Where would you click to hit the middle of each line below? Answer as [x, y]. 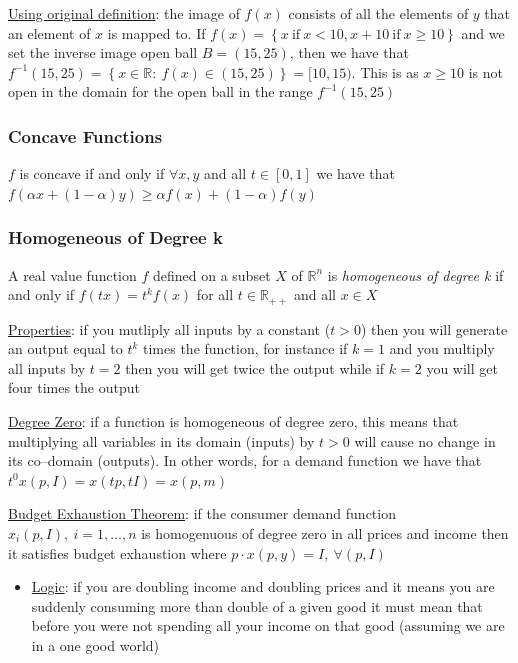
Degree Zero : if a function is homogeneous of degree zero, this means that [233, 421]
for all [215, 294]
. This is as [385, 71]
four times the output [74, 387]
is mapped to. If [156, 32]
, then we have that [349, 52]
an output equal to [65, 348]
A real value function [72, 274]
